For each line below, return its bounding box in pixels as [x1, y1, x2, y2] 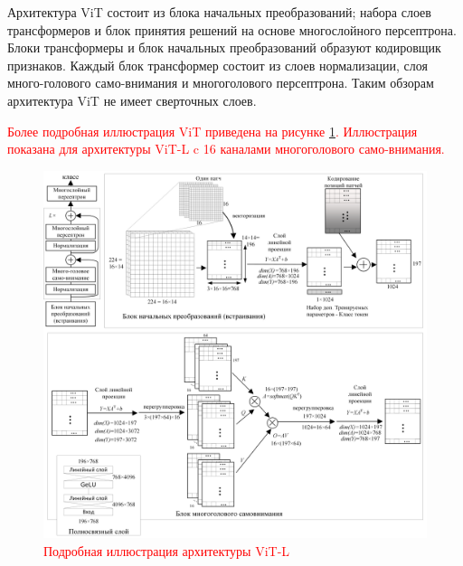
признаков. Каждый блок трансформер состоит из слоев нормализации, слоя [7, 55, 428, 74]
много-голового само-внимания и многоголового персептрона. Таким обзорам [7, 73, 434, 92]
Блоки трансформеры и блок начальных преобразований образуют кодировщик [7, 38, 441, 57]
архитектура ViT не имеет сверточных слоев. [7, 90, 257, 109]
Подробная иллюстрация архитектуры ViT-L [43, 541, 290, 560]
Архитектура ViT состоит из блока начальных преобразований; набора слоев [7, 3, 431, 21]
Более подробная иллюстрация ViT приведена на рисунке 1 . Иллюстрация [7, 121, 418, 140]
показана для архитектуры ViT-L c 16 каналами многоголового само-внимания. [7, 139, 445, 158]
